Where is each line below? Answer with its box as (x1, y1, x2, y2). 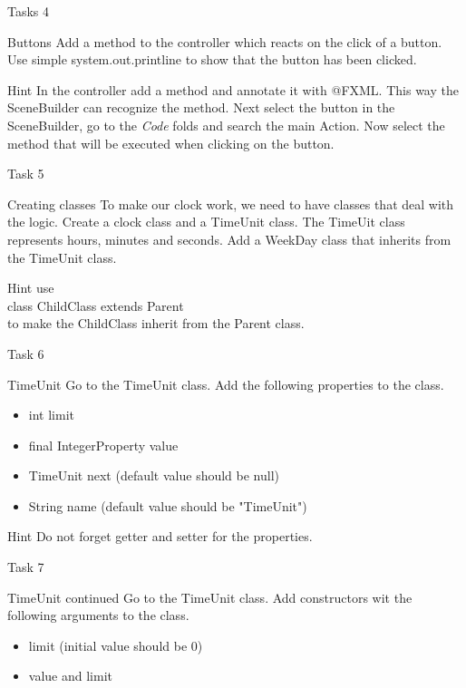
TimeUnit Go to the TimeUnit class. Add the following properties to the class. (7, 374, 444, 393)
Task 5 (7, 164, 44, 183)
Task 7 (7, 557, 44, 577)
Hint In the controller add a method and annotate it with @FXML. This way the (7, 80, 459, 99)
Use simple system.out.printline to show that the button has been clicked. (7, 50, 417, 69)
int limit (28, 405, 74, 424)
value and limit (28, 666, 112, 685)
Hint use (7, 278, 54, 297)
